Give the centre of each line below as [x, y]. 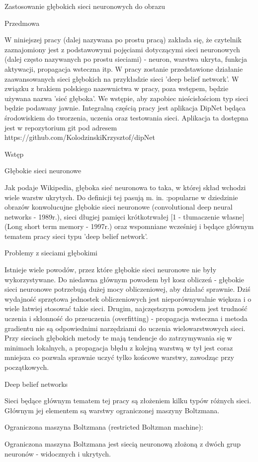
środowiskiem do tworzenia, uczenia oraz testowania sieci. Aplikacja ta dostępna [127, 117]
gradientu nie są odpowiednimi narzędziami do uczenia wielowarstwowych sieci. [125, 328]
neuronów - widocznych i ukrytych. [58, 453]
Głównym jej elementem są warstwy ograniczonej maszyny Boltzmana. [112, 410]
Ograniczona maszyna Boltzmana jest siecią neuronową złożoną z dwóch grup [123, 443]
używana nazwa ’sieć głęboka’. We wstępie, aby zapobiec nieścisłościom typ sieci [127, 98]
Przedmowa [22, 23]
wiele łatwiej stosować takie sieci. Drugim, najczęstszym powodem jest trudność [126, 308]
